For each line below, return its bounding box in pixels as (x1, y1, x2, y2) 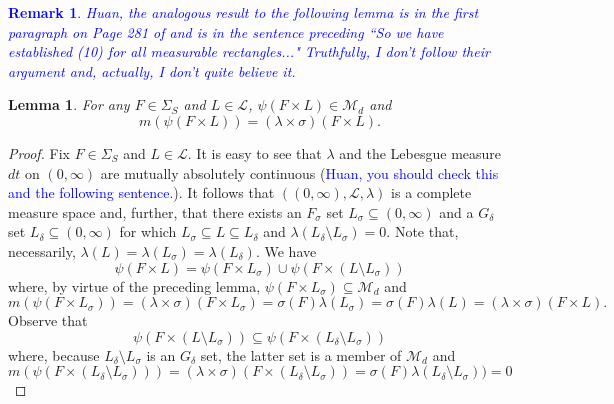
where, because (8, 344, 100, 365)
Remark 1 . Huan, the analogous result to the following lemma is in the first (8, 2, 479, 22)
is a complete (391, 182, 472, 203)
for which (119, 221, 177, 242)
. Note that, (386, 221, 459, 242)
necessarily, (8, 240, 76, 261)
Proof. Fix (8, 142, 70, 163)
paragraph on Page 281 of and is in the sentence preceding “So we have (8, 21, 444, 42)
